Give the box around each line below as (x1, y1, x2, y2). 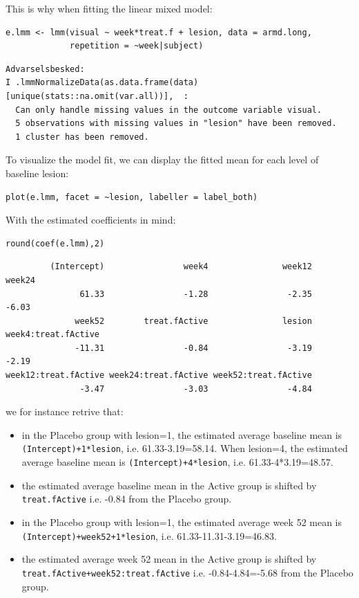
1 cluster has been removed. (15, 132, 149, 142)
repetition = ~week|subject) (70, 41, 204, 51)
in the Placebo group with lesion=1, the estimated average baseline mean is (21, 427, 342, 442)
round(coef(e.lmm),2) (6, 238, 105, 248)
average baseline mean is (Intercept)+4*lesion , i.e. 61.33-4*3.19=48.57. (21, 455, 333, 469)
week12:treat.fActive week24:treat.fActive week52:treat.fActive (6, 370, 312, 381)
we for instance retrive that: (6, 404, 124, 419)
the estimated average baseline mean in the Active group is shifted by (21, 478, 317, 492)
